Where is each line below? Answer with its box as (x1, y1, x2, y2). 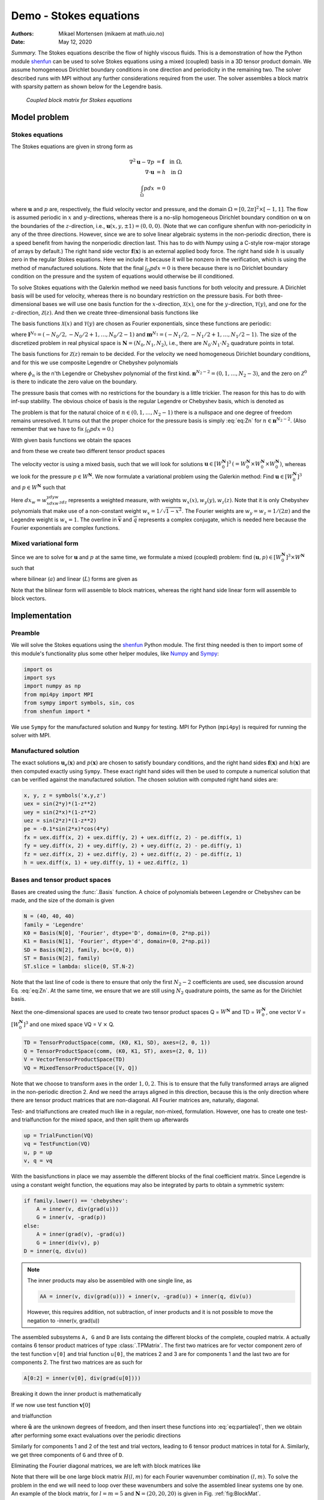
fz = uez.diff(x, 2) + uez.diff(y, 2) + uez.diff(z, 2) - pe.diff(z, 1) (23, 851, 242, 857)
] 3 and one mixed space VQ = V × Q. (23, 1020, 115, 1028)
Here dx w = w (11, 496, 47, 505)
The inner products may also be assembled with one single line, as (27, 1277, 192, 1284)
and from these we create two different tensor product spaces (11, 448, 165, 455)
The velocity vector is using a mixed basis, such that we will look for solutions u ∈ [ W (11, 460, 222, 467)
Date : (11, 38, 25, 45)
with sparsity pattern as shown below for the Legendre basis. (11, 83, 163, 90)
